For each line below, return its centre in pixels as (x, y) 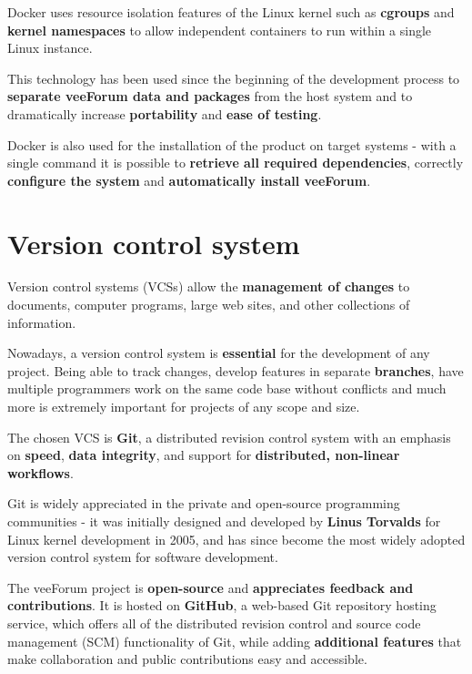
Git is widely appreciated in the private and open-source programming (204, 503)
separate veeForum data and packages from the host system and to (210, 96)
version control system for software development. (143, 557)
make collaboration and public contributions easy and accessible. (187, 659)
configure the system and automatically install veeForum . (189, 180)
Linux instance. (50, 48)
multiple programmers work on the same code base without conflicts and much (227, 388)
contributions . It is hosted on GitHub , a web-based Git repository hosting (222, 605)
